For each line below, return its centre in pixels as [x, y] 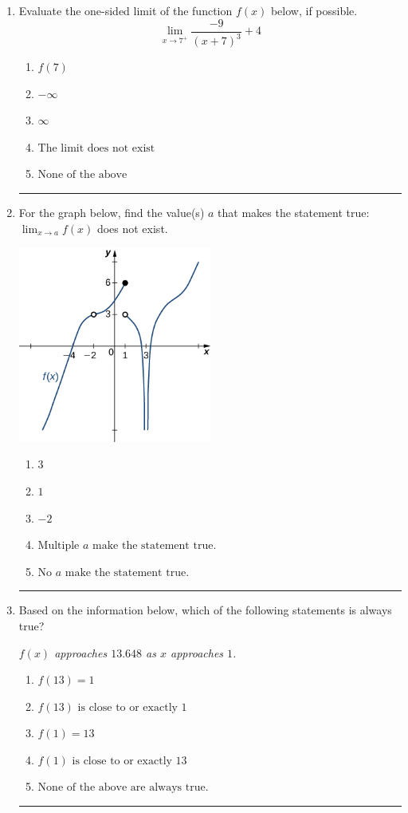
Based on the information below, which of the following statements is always [205, 610]
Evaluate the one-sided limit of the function [126, 10]
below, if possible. [314, 10]
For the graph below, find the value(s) [112, 212]
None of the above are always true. [123, 788]
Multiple [59, 546]
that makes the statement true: [294, 212]
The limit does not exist [96, 148]
